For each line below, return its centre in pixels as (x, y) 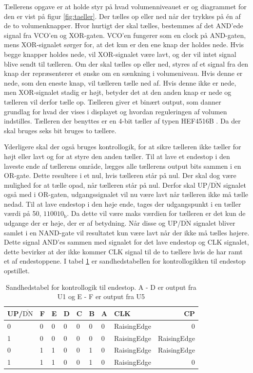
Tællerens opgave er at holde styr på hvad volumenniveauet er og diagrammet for (125, 6)
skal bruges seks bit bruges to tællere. (60, 130)
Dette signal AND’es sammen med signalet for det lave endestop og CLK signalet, (126, 242)
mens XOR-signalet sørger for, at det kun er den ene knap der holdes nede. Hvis (124, 44)
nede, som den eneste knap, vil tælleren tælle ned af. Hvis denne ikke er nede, (120, 82)
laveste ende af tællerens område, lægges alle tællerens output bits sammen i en (123, 166)
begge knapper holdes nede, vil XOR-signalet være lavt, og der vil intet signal (120, 54)
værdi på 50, (23, 213)
